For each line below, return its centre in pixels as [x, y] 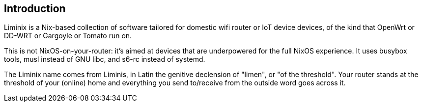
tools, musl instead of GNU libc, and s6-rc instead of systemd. [105, 59]
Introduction [35, 9]
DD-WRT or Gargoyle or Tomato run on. [68, 36]
